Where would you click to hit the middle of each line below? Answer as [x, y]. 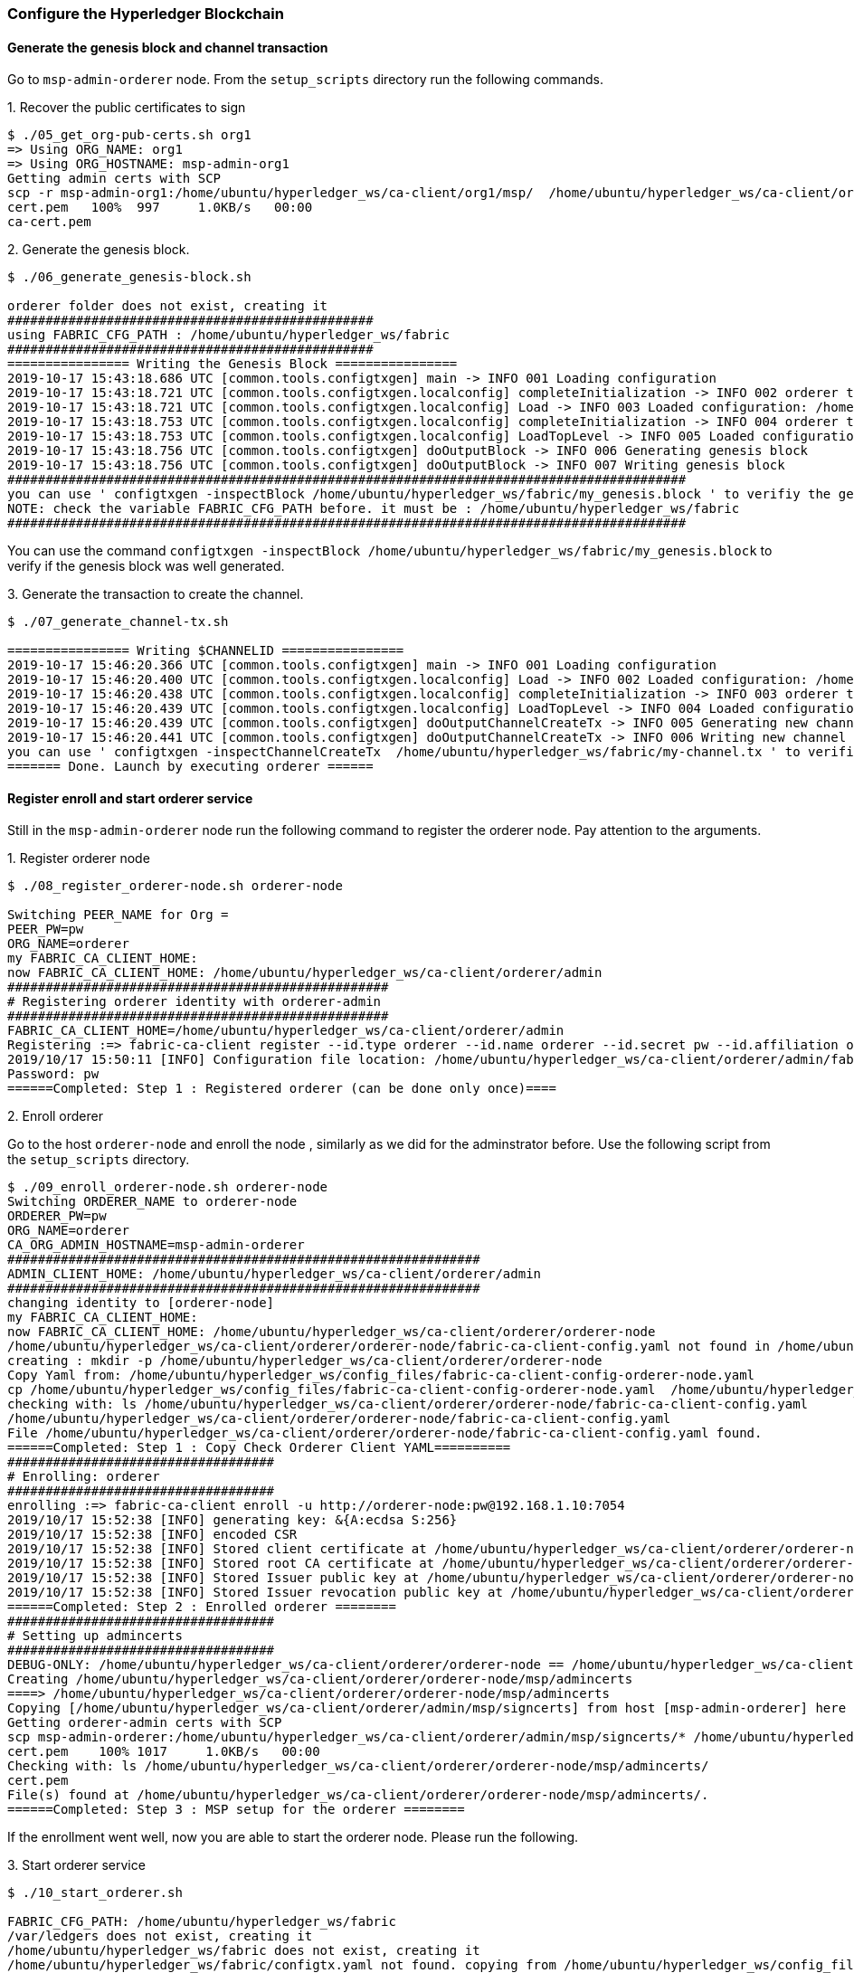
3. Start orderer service [76, 1865]
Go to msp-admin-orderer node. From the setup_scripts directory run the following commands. [305, 80]
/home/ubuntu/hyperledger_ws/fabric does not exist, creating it [244, 1951]
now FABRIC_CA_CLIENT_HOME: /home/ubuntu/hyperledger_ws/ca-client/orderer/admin [305, 973]
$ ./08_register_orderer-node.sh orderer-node [175, 886]
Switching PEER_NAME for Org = [118, 915]
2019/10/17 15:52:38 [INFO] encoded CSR [152, 1535]
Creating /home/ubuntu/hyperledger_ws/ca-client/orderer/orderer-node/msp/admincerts [320, 1679]
